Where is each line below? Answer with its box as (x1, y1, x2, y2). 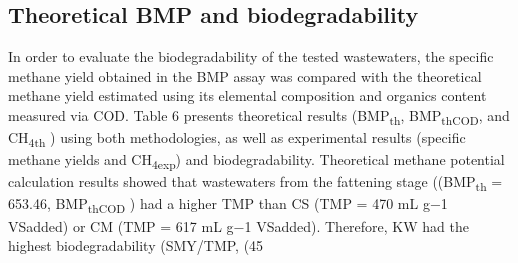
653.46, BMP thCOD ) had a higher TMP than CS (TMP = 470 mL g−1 (8, 193, 448, 217)
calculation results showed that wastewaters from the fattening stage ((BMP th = (8, 171, 503, 195)
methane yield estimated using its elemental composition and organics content (8, 85, 487, 106)
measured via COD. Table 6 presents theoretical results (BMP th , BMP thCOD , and (8, 104, 510, 128)
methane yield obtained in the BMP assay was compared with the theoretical (8, 65, 482, 86)
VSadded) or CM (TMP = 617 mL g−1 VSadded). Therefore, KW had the (8, 215, 469, 236)
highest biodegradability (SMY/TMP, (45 (8, 235, 264, 256)
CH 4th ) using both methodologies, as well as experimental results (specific (8, 127, 466, 150)
